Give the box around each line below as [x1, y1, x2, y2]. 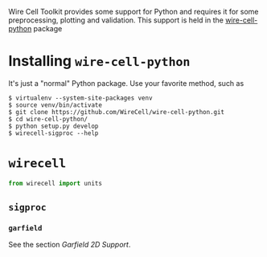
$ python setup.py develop [8, 122, 99, 130]
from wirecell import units [8, 179, 103, 187]
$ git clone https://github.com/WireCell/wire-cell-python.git [8, 108, 225, 116]
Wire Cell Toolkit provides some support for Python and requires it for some [8, 7, 259, 16]
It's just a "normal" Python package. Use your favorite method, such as [8, 78, 244, 88]
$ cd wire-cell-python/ [8, 115, 88, 123]
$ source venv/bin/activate [8, 100, 103, 109]
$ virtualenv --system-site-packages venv [8, 94, 153, 102]
